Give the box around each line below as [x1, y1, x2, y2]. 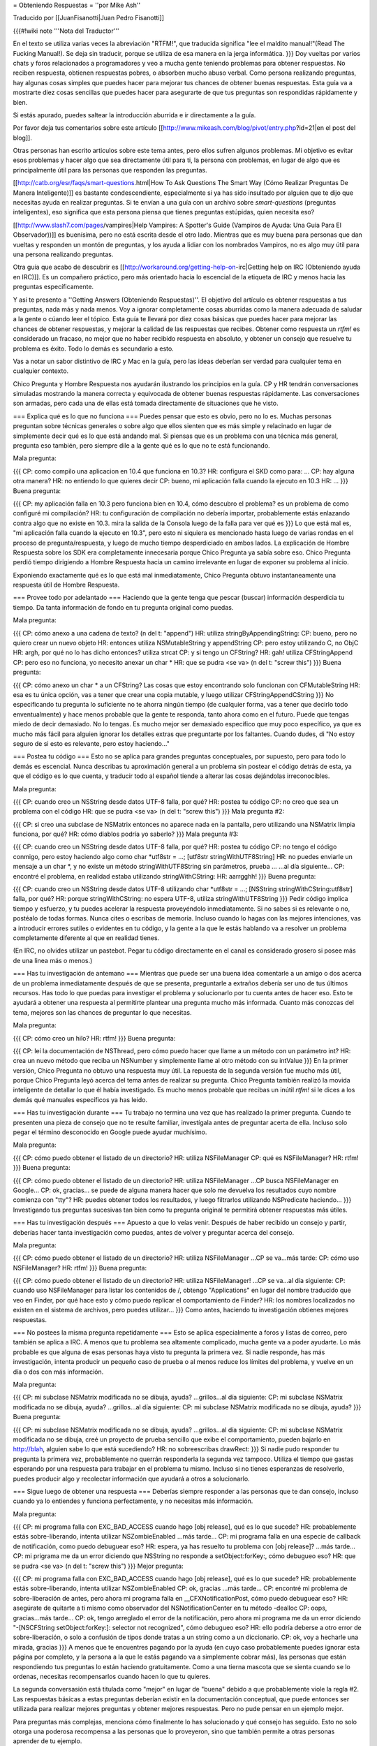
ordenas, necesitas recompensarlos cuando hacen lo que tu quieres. [13, 1672, 211, 1680]
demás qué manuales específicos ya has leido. [13, 1095, 148, 1103]
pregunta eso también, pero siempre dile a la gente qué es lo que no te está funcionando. [13, 441, 270, 450]
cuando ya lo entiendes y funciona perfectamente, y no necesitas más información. [13, 1497, 253, 1505]
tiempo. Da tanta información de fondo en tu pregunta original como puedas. [13, 603, 234, 611]
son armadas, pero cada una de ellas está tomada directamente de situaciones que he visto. [13, 399, 279, 408]
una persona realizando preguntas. [13, 250, 114, 258]
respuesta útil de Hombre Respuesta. [13, 580, 120, 589]
